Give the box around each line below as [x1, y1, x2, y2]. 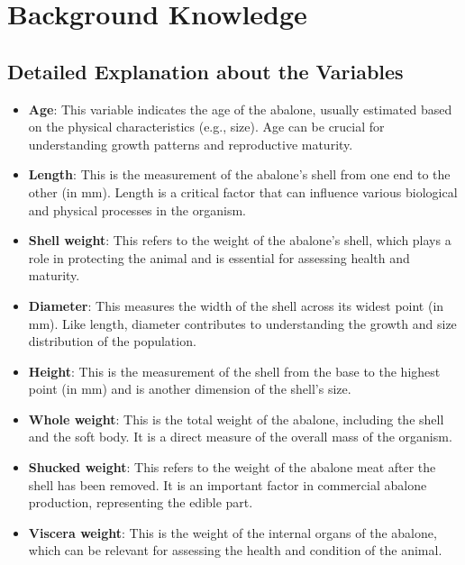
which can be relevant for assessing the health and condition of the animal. [28, 541, 442, 560]
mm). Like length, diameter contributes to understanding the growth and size [28, 314, 457, 333]
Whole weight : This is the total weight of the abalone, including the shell [28, 409, 444, 428]
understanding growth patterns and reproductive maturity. [28, 134, 353, 153]
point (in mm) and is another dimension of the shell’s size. [28, 379, 351, 398]
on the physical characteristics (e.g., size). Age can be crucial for [28, 117, 385, 136]
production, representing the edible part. [28, 493, 253, 512]
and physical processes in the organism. [28, 200, 246, 219]
